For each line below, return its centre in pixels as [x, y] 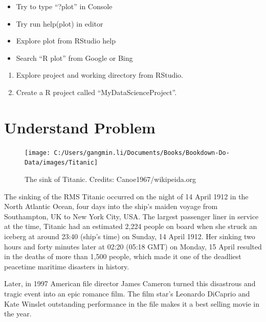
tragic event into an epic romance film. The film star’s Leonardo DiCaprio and [127, 293]
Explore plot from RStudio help [66, 41]
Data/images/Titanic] [61, 163]
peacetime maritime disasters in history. [67, 266]
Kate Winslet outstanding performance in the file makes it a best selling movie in [132, 303]
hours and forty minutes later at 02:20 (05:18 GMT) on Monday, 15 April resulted [133, 246]
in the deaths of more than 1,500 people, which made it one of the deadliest [123, 256]
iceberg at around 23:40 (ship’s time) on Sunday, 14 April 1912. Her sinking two [130, 236]
